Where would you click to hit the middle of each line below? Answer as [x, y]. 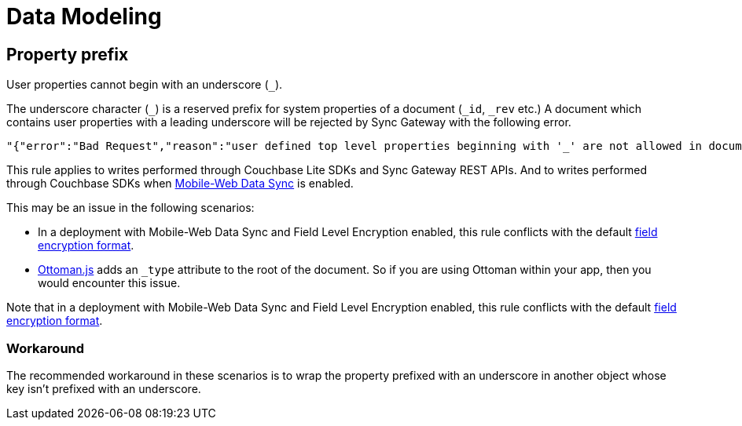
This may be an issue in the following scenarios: [130, 208]
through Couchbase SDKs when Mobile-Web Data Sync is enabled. [180, 184]
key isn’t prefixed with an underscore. [104, 388]
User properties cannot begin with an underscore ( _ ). [145, 85]
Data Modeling [84, 16]
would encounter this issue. [109, 283]
